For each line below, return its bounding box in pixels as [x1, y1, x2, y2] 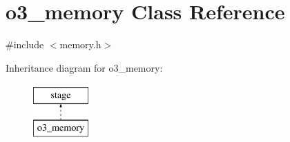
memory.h [59, 37, 101, 52]
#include [6, 37, 44, 52]
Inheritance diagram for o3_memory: [6, 60, 163, 74]
